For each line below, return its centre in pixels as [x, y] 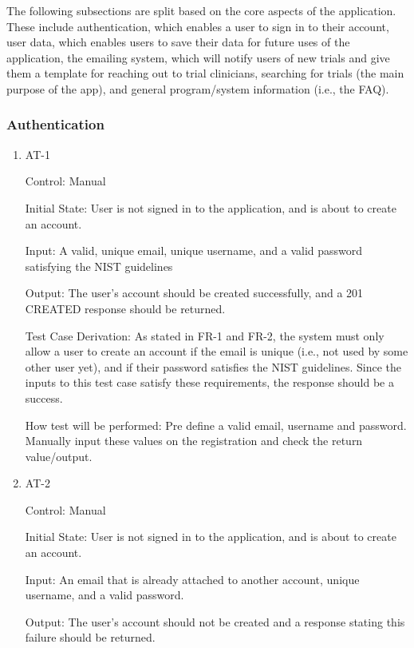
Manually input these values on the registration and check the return [194, 441]
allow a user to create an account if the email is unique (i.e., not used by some [217, 351]
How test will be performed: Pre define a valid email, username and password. [216, 425]
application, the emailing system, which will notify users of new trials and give [198, 57]
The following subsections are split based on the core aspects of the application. [201, 10]
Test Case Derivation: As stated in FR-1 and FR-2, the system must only [205, 335]
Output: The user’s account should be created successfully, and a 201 [194, 293]
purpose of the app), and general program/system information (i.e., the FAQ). [198, 88]
